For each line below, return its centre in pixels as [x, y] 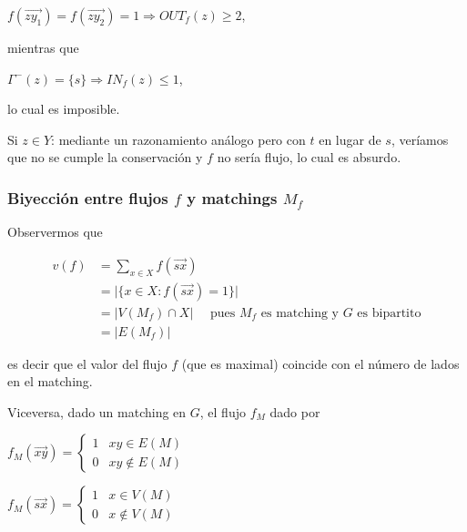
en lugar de [350, 139]
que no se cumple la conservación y [105, 157]
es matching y [299, 313]
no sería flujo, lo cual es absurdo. [309, 157]
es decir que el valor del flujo [87, 363]
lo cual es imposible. [64, 109]
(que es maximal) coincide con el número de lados [320, 363]
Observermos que [55, 232]
